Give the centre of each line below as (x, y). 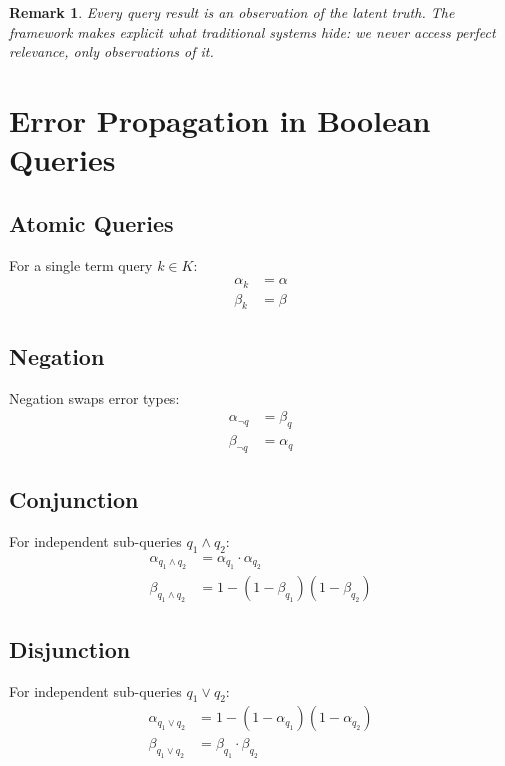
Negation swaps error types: (94, 397)
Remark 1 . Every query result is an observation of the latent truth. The (232, 12)
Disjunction (70, 648)
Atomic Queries (91, 222)
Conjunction (74, 499)
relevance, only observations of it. (111, 51)
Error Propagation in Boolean (220, 119)
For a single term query (81, 264)
